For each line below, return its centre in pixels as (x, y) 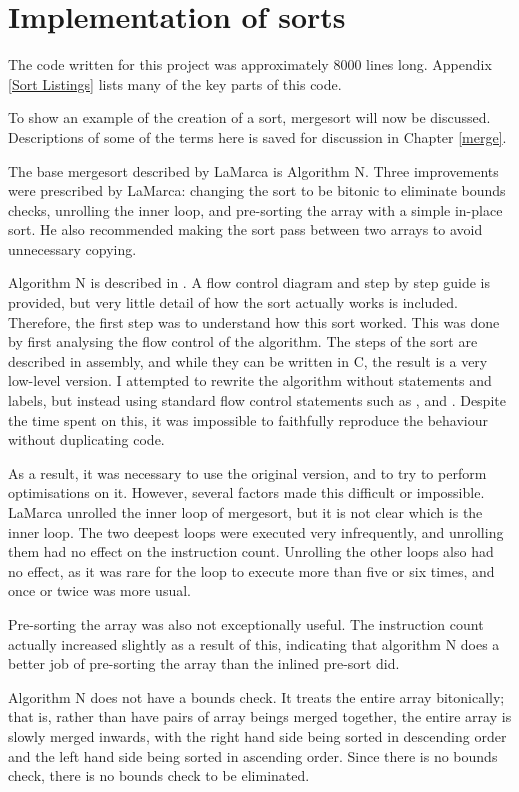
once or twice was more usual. (99, 590)
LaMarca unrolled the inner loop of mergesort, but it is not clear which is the (245, 512)
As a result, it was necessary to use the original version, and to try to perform (247, 472)
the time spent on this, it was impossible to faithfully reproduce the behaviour (248, 419)
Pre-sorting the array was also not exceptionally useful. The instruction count (246, 623)
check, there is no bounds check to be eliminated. (159, 775)
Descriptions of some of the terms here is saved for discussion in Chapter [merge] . (257, 136)
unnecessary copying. (72, 248)
